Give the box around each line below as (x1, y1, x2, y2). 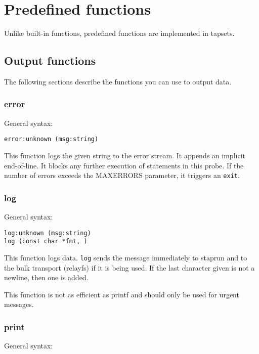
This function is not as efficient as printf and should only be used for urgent (4, 289, 239, 299)
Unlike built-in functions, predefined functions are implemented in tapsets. (4, 28, 235, 38)
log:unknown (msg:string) (4, 229, 91, 237)
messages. (4, 299, 34, 309)
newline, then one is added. (4, 272, 89, 283)
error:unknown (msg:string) (4, 136, 99, 143)
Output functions (4, 53, 96, 68)
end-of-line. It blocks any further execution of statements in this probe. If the (4, 160, 244, 170)
